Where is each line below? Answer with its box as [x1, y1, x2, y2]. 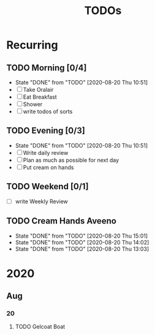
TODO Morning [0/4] [6, 62, 87, 73]
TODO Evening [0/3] [6, 126, 86, 136]
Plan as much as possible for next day [23, 156, 119, 164]
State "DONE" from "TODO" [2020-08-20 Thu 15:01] [15, 232, 148, 239]
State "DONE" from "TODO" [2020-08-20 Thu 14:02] [15, 238, 149, 246]
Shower [23, 100, 43, 108]
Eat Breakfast [23, 93, 57, 100]
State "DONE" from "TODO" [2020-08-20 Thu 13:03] [15, 245, 149, 252]
